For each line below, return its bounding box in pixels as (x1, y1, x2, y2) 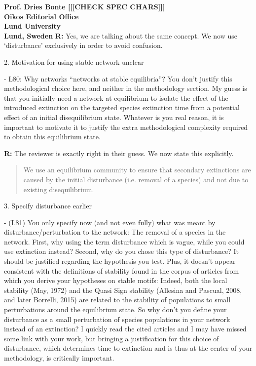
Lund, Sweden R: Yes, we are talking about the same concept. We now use (4, 30, 237, 41)
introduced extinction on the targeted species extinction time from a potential (4, 102, 240, 113)
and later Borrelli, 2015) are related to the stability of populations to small (4, 294, 231, 305)
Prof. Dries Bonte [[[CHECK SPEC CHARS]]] (4, 1, 165, 11)
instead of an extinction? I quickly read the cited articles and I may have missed (4, 324, 247, 334)
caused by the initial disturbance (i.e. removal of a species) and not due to (23, 174, 249, 184)
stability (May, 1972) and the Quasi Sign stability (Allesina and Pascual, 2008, (4, 285, 242, 295)
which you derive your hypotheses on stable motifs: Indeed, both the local (4, 275, 227, 285)
